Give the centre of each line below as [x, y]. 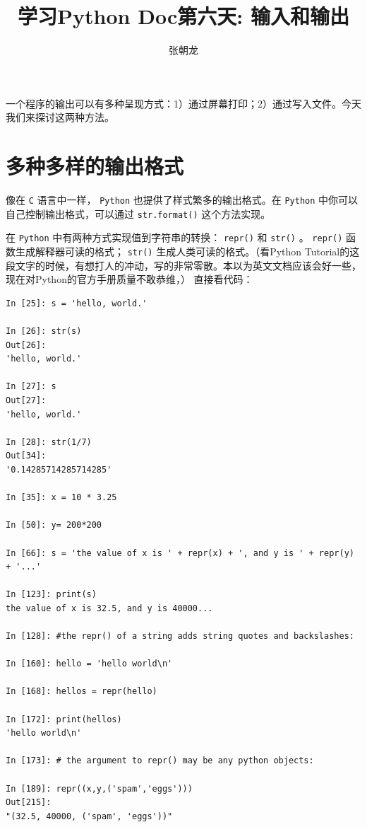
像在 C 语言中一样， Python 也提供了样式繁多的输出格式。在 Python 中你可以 [182, 200]
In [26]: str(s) [44, 331]
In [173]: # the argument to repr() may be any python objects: [160, 761]
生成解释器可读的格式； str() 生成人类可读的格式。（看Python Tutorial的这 [187, 251]
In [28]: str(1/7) [49, 442]
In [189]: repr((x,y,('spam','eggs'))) [99, 788]
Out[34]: [26, 456]
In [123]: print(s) [51, 595]
